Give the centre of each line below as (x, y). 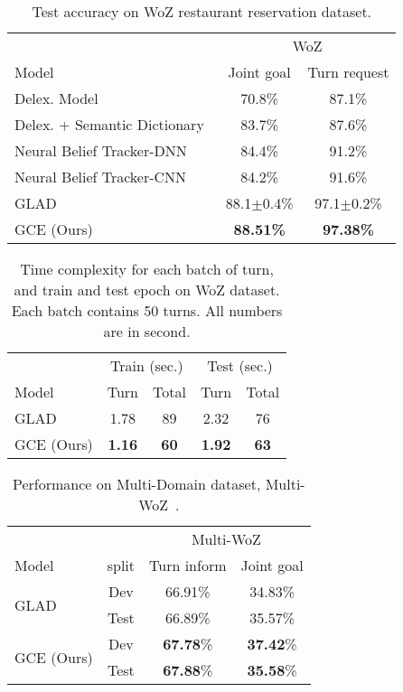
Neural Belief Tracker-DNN (101, 150)
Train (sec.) (147, 365)
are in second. (147, 331)
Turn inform (188, 565)
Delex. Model (56, 98)
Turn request (348, 72)
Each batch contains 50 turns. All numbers (147, 310)
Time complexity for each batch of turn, (147, 269)
